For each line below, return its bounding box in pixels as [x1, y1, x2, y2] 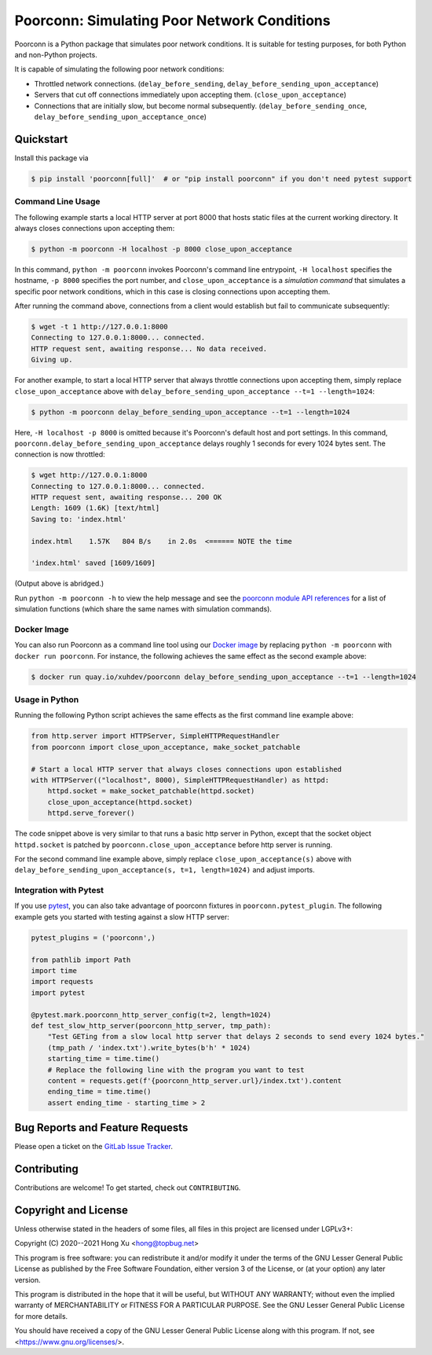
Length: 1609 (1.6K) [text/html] [31, 504, 160, 512]
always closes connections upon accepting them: [14, 223, 175, 233]
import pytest [31, 988, 86, 997]
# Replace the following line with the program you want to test [47, 1065, 305, 1074]
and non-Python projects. [14, 50, 97, 59]
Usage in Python [14, 694, 79, 705]
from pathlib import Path [31, 955, 131, 964]
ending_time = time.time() [47, 1087, 152, 1096]
